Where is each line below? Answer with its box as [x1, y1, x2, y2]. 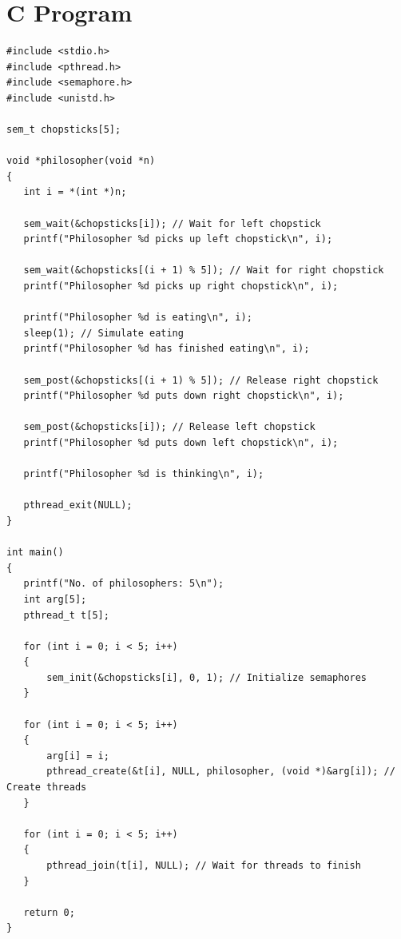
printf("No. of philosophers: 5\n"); [23, 578, 224, 590]
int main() [6, 547, 64, 559]
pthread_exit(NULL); [23, 499, 133, 511]
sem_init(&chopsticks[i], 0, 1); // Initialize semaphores [46, 671, 367, 683]
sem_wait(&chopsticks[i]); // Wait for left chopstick [23, 217, 321, 229]
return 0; [23, 906, 75, 918]
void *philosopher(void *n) [6, 155, 156, 167]
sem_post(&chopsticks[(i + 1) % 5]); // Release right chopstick [23, 374, 379, 386]
